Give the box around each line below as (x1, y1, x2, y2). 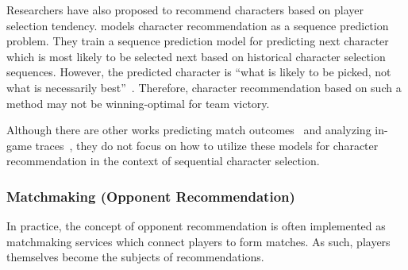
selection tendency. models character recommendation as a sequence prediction (6, 17, 389, 33)
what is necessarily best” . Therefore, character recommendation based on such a (6, 79, 402, 95)
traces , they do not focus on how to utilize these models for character (35, 137, 379, 153)
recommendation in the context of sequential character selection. (6, 152, 320, 169)
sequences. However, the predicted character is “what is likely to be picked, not (6, 64, 391, 80)
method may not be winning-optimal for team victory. (6, 94, 270, 111)
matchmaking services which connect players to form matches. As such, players (6, 233, 391, 249)
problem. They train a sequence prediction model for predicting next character (6, 33, 389, 49)
